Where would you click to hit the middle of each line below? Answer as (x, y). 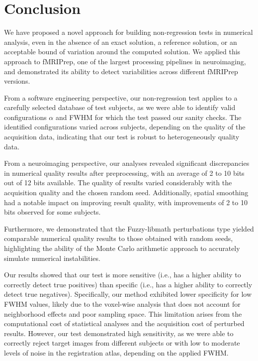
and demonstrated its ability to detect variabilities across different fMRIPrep (121, 71)
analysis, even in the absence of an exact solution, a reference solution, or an (121, 42)
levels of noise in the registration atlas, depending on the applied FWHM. (116, 352)
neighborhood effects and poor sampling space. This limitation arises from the (123, 313)
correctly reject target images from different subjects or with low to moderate (122, 343)
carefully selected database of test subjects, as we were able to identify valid (120, 107)
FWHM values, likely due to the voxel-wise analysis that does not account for (122, 303)
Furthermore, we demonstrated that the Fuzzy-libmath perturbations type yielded (129, 228)
